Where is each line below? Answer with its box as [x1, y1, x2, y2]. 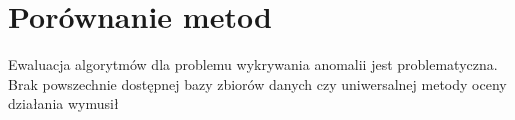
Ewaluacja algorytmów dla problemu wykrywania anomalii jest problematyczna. [8, 54, 498, 75]
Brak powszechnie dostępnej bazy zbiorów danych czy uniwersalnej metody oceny [8, 73, 507, 94]
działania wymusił [8, 93, 119, 114]
